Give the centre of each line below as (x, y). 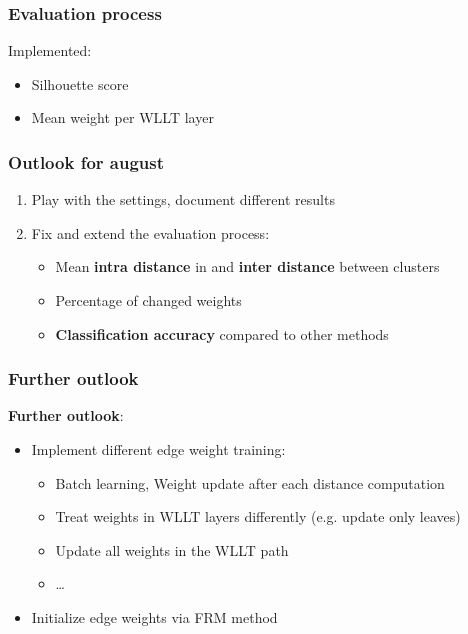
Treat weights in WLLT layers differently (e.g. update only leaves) (258, 516)
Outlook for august (86, 161)
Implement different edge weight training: (158, 449)
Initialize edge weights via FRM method (154, 616)
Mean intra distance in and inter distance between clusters (247, 266)
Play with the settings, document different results (183, 199)
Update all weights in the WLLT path (172, 549)
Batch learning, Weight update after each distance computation (250, 482)
